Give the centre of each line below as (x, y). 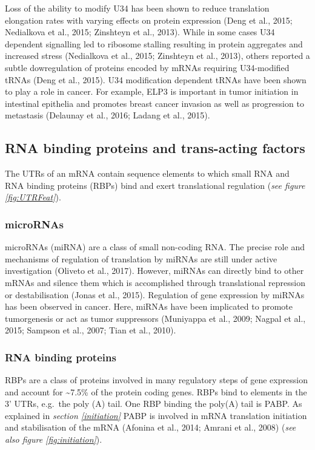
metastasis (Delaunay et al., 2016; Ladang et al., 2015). (108, 115)
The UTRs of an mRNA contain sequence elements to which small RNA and (147, 173)
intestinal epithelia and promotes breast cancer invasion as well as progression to (154, 103)
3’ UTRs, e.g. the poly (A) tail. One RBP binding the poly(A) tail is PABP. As (154, 404)
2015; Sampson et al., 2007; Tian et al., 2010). (91, 330)
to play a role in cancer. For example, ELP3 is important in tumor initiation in (152, 91)
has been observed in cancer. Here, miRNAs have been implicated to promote (149, 306)
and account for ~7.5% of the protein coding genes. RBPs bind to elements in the (156, 391)
